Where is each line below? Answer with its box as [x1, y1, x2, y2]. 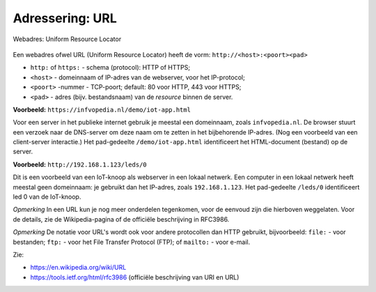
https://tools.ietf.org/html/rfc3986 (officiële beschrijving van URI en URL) [30, 272, 240, 282]
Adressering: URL [13, 10, 118, 26]
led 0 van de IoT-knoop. [13, 192, 81, 201]
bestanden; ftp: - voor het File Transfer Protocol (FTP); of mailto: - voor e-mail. [13, 238, 251, 246]
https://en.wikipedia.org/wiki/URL [30, 263, 127, 272]
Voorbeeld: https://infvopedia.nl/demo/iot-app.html [13, 105, 191, 114]
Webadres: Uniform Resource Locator [13, 35, 122, 43]
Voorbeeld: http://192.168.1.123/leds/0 [13, 160, 148, 169]
